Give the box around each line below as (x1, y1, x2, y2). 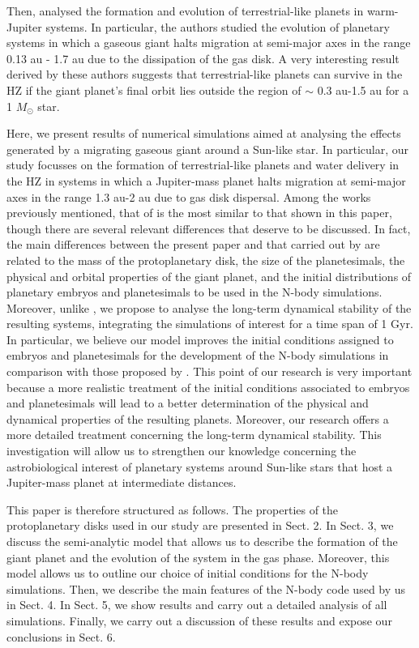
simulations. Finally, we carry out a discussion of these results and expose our (6, 612, 392, 629)
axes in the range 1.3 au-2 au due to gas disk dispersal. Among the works (6, 188, 371, 205)
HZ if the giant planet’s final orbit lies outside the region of (6, 81, 301, 98)
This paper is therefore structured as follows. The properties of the (6, 501, 339, 518)
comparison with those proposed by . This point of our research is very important (6, 363, 413, 380)
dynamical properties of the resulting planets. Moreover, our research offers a (6, 410, 389, 427)
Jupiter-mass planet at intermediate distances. (6, 474, 237, 491)
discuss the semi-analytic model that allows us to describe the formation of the (6, 533, 398, 549)
